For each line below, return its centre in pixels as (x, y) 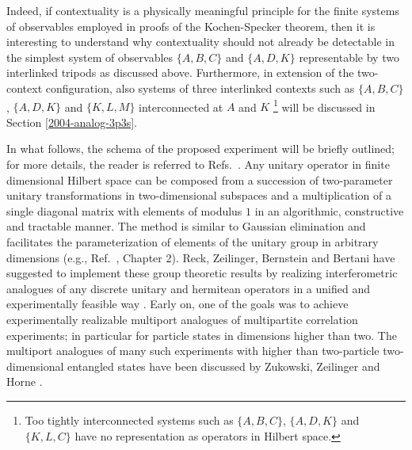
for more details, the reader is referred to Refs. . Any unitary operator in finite (198, 164)
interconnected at (181, 107)
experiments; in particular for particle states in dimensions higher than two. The (202, 335)
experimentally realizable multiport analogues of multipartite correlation (182, 319)
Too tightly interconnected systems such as (129, 419)
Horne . (25, 381)
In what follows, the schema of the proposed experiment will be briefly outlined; (200, 149)
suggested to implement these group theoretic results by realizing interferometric (202, 273)
